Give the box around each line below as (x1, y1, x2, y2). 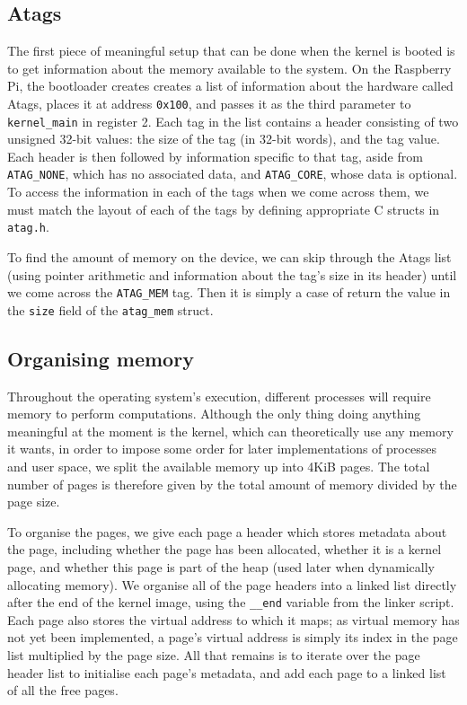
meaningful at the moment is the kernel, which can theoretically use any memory (7, 421, 454, 440)
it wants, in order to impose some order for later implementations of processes (7, 439, 436, 458)
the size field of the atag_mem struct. (7, 300, 214, 319)
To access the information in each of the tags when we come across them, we (7, 182, 429, 201)
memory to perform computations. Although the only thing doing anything (7, 404, 421, 423)
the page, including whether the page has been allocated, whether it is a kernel (7, 540, 442, 559)
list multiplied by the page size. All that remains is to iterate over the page (7, 646, 420, 665)
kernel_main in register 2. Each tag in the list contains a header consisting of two (7, 111, 459, 130)
